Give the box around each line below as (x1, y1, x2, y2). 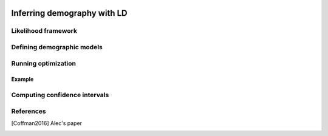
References (11, 107, 46, 115)
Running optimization (11, 59, 76, 67)
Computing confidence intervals (11, 91, 109, 100)
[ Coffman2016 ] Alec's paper (11, 120, 82, 127)
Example (11, 76, 34, 83)
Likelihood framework (11, 27, 77, 35)
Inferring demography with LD (11, 8, 128, 18)
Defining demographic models (11, 42, 103, 51)
